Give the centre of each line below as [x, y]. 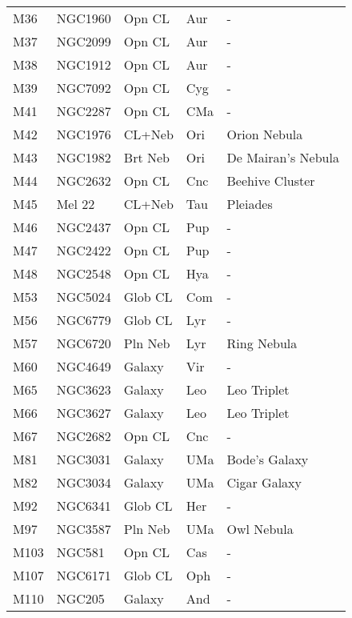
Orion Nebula [265, 134]
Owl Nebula [260, 529]
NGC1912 [84, 64]
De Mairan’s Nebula [283, 157]
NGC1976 [84, 134]
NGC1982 [84, 157]
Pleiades [250, 204]
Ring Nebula [262, 343]
